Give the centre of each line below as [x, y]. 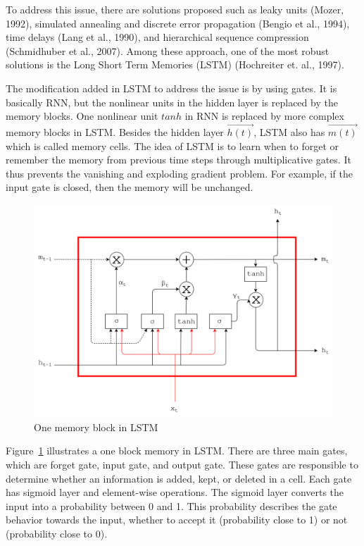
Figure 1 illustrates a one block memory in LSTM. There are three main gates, [177, 451]
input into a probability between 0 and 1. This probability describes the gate [171, 505]
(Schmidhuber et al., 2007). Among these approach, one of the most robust [168, 50]
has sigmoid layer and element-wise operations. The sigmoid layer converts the [175, 492]
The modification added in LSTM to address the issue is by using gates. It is [171, 88]
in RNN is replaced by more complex [264, 116]
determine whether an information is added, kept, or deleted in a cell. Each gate [179, 478]
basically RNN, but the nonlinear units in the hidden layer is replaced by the [172, 102]
